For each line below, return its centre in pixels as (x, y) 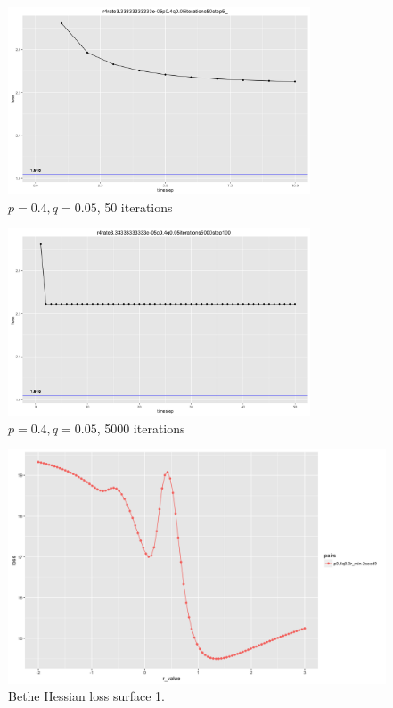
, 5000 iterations (141, 428)
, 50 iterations (135, 206)
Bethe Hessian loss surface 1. (86, 696)
